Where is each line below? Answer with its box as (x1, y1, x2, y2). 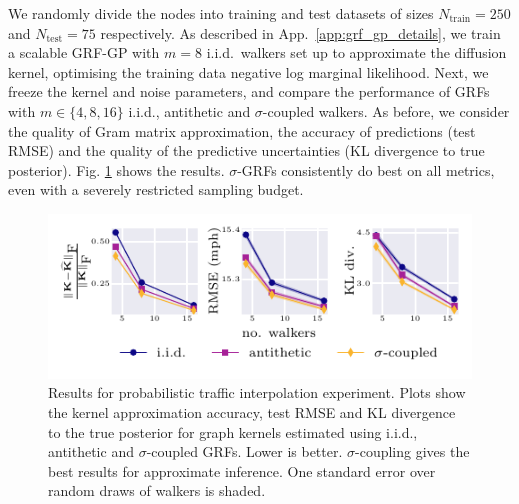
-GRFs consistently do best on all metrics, (237, 159, 495, 180)
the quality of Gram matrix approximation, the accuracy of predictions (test (8, 120, 476, 141)
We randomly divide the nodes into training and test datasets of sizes (8, 3, 434, 23)
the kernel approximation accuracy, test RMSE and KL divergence (48, 402, 456, 423)
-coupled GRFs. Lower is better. (146, 441, 343, 462)
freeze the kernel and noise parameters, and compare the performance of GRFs (8, 81, 490, 102)
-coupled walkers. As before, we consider (262, 100, 510, 121)
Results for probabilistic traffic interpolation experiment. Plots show (48, 382, 466, 403)
